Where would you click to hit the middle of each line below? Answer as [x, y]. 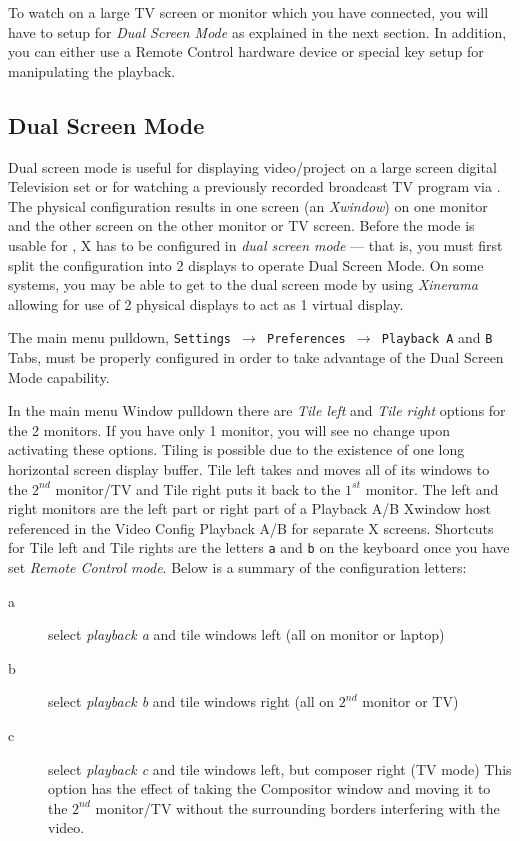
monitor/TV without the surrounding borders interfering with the [297, 807]
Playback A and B [437, 337]
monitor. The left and [432, 488]
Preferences [306, 339]
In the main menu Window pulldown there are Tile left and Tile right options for [257, 410]
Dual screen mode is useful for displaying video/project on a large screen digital [252, 166]
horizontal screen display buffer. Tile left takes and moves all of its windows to [249, 468]
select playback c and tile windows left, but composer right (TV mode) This [280, 768]
